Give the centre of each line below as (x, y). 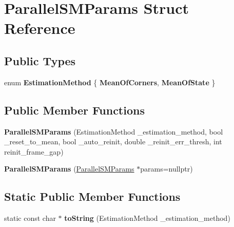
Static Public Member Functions (92, 196)
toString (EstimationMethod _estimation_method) (147, 218)
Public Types (40, 60)
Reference (40, 28)
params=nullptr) (167, 169)
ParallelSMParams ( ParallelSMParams (69, 169)
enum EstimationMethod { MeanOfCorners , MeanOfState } (110, 82)
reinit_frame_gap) (34, 151)
